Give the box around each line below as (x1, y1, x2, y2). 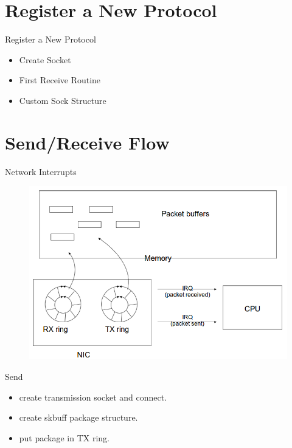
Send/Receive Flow (5, 129, 170, 154)
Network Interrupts (5, 165, 77, 177)
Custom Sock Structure (19, 94, 106, 106)
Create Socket (19, 53, 71, 66)
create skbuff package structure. (19, 411, 138, 424)
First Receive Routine (19, 74, 101, 86)
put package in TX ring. (19, 431, 110, 444)
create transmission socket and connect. (19, 390, 167, 403)
